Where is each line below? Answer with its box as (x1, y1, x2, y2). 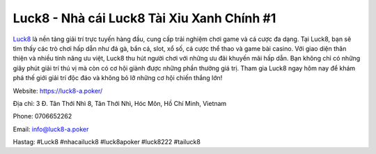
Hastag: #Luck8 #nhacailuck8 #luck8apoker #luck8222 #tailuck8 (13, 138, 201, 146)
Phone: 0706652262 (13, 112, 72, 121)
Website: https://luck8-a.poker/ (13, 86, 103, 95)
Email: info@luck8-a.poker (13, 125, 89, 133)
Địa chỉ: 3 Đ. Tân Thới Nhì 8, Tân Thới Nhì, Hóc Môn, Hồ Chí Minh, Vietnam (13, 99, 227, 107)
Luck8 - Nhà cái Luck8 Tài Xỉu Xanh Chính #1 (13, 10, 276, 26)
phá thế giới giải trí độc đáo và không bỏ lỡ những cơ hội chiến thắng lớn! (13, 74, 223, 82)
